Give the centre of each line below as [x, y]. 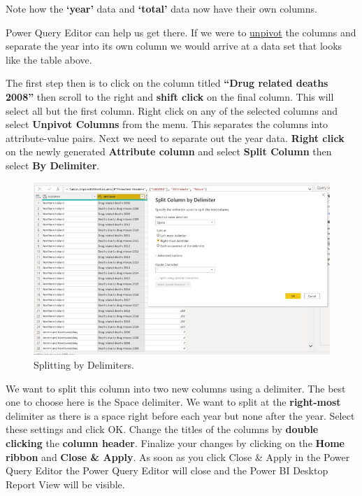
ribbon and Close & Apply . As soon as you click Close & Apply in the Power [178, 456]
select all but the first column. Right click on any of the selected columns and [172, 110]
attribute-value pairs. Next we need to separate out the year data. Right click [175, 137]
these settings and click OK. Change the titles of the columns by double [162, 429]
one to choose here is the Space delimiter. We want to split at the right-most [173, 402]
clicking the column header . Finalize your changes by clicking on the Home [175, 443]
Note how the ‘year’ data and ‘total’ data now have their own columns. [161, 8]
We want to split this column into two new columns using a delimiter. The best [176, 388]
